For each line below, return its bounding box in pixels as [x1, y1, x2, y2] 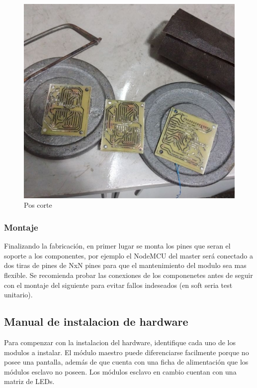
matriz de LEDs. [4, 376, 55, 387]
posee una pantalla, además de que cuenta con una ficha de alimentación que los [4, 357, 249, 367]
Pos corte [24, 200, 52, 210]
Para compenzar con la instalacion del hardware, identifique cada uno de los [4, 337, 236, 348]
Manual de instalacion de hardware [4, 314, 188, 329]
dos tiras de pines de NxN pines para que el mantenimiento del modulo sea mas [4, 260, 247, 270]
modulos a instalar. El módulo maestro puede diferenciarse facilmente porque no [4, 347, 249, 357]
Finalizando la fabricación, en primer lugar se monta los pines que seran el [4, 241, 231, 251]
